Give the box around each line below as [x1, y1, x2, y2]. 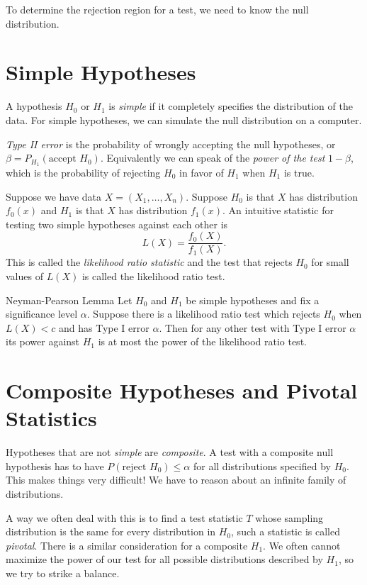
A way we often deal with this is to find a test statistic [6, 510, 243, 525]
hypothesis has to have [6, 458, 104, 473]
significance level [6, 306, 78, 321]
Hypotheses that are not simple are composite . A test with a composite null [6, 445, 334, 459]
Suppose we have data [6, 189, 102, 204]
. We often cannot [263, 537, 341, 552]
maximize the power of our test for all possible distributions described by [6, 552, 323, 567]
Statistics [6, 403, 97, 433]
